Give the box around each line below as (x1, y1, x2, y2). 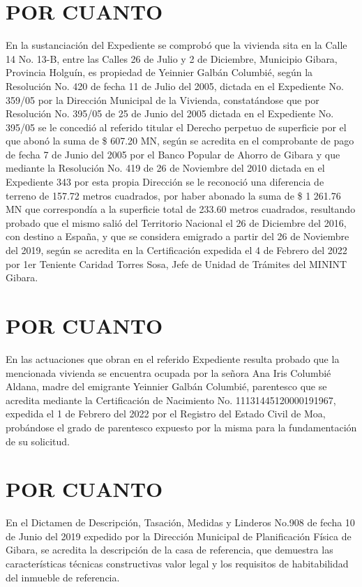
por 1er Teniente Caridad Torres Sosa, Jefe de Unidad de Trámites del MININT (6, 256, 347, 271)
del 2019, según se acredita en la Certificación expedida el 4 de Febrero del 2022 (6, 243, 347, 258)
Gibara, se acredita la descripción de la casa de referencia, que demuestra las (6, 542, 333, 557)
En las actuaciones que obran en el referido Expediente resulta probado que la (6, 351, 340, 366)
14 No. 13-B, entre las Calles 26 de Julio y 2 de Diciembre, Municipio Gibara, (6, 51, 338, 66)
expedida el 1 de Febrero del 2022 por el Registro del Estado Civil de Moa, (6, 406, 326, 421)
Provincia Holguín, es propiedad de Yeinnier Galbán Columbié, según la (6, 65, 313, 80)
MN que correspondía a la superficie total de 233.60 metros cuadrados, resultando (6, 202, 356, 216)
